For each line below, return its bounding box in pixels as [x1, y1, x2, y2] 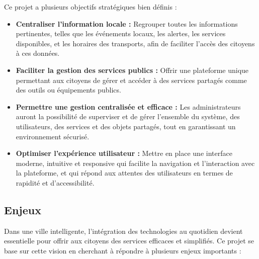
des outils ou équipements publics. [16, 84, 121, 95]
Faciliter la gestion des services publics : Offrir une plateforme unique [16, 64, 249, 75]
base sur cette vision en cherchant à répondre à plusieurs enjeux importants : [4, 245, 241, 255]
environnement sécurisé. [16, 131, 90, 141]
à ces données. [16, 48, 60, 58]
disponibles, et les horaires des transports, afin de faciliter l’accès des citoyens [16, 38, 255, 48]
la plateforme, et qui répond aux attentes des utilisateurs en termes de [16, 167, 233, 178]
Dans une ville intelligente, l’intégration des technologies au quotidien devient [4, 225, 243, 236]
